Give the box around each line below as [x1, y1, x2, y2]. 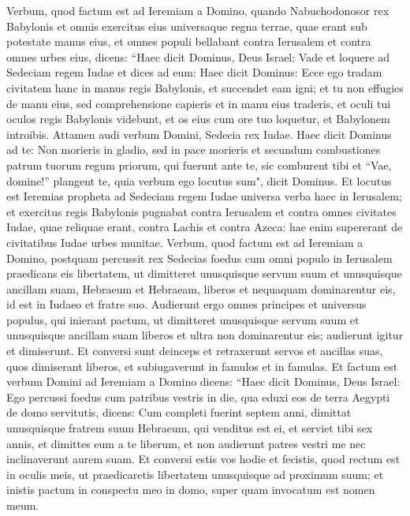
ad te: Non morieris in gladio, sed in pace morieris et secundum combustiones [6, 141, 381, 158]
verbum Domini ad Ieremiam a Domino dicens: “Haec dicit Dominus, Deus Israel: [6, 373, 401, 390]
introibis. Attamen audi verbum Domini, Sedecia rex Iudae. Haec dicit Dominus [6, 125, 392, 142]
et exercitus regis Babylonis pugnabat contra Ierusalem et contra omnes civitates [6, 203, 397, 219]
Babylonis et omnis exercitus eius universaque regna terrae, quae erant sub [6, 17, 367, 34]
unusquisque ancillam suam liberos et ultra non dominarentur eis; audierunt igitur [6, 327, 404, 343]
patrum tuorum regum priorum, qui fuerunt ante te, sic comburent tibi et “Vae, [6, 156, 392, 173]
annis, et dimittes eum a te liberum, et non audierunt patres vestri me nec [6, 435, 366, 451]
